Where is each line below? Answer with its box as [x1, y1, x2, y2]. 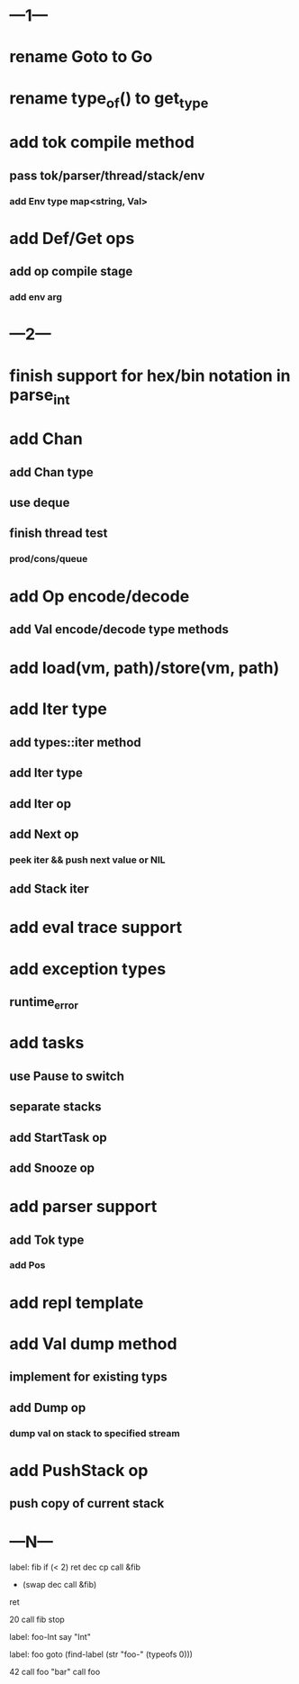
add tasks [9, 1033, 85, 1054]
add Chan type [9, 465, 95, 480]
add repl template [9, 1292, 144, 1313]
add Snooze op [9, 1160, 95, 1175]
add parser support [9, 1197, 158, 1217]
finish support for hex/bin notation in [9, 366, 291, 385]
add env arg [9, 291, 63, 303]
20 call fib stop [9, 1614, 65, 1625]
